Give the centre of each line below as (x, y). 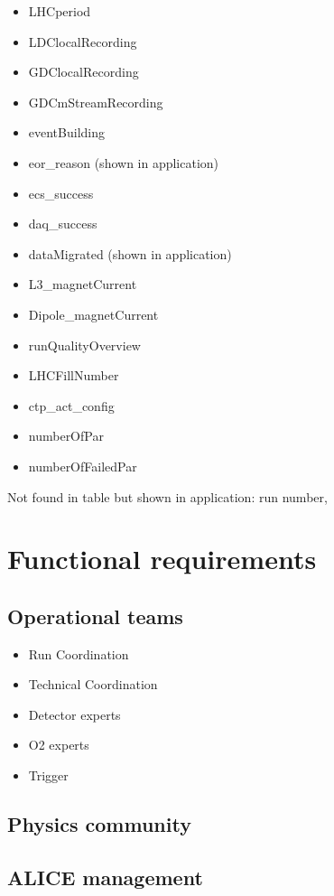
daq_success (63, 224)
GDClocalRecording (83, 72)
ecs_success (61, 193)
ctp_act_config (71, 405)
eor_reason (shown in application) (124, 162)
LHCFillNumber (74, 375)
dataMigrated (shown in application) (130, 253)
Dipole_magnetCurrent (93, 314)
